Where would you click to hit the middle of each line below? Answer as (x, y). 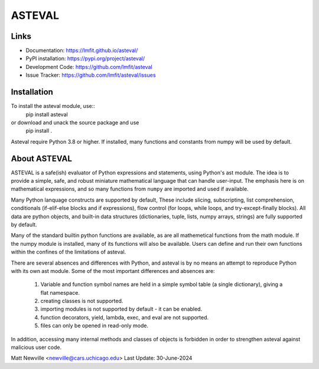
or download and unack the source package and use (75, 122)
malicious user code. (36, 347)
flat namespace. (60, 292)
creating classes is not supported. (82, 301)
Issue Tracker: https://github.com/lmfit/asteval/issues (91, 75)
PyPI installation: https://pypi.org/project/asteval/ (85, 58)
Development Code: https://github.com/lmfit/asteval (89, 67)
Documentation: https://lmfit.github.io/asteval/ (82, 51)
